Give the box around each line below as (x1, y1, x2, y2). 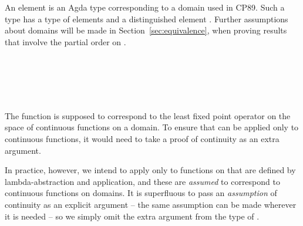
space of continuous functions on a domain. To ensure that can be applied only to (5, 121, 299, 133)
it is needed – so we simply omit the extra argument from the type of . (5, 210, 260, 222)
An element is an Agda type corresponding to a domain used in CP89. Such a (5, 1, 285, 13)
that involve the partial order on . (5, 35, 126, 48)
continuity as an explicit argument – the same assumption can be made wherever (5, 198, 297, 210)
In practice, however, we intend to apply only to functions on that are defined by (5, 164, 296, 176)
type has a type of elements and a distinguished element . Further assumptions (5, 12, 288, 25)
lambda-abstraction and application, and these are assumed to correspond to (5, 175, 280, 187)
